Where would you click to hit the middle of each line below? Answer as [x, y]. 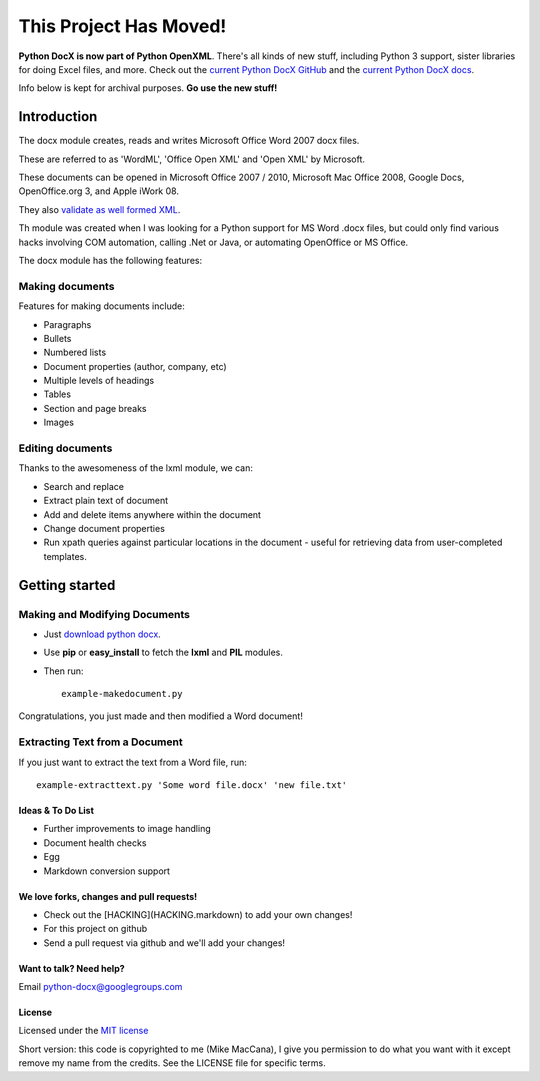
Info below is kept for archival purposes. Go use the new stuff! [148, 88]
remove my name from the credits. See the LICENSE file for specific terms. [172, 1063]
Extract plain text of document [106, 501]
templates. [65, 556]
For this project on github [95, 929]
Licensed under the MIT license [83, 1031]
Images [59, 422]
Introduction [58, 116]
